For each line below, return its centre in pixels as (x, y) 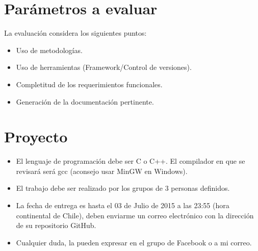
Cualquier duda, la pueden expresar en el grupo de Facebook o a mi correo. (134, 242)
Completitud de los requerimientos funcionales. (89, 84)
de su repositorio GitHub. (56, 225)
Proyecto (36, 136)
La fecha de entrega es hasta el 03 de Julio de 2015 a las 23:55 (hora (123, 205)
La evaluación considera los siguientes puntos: (75, 33)
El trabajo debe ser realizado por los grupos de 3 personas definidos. (123, 188)
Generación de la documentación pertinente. (85, 101)
